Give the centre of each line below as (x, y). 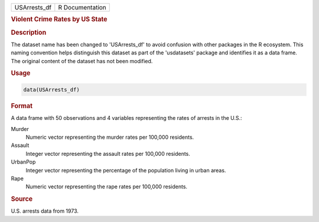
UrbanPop (23, 162)
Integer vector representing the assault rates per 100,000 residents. (108, 154)
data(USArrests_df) (51, 89)
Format (22, 106)
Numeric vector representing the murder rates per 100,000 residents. (110, 137)
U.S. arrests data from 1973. (45, 211)
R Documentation (82, 7)
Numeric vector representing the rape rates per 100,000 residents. (107, 187)
